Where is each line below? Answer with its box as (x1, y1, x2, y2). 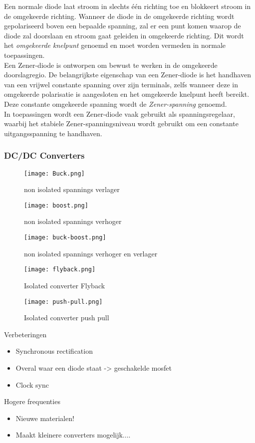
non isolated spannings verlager (24, 184, 120, 195)
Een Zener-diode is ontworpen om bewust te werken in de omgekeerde (4, 59, 218, 70)
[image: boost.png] (24, 202, 88, 209)
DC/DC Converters (4, 149, 85, 162)
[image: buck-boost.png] (24, 234, 106, 241)
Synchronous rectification (15, 346, 93, 356)
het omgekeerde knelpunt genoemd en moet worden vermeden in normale (4, 40, 226, 50)
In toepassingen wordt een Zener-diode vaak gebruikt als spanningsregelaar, (4, 108, 235, 119)
